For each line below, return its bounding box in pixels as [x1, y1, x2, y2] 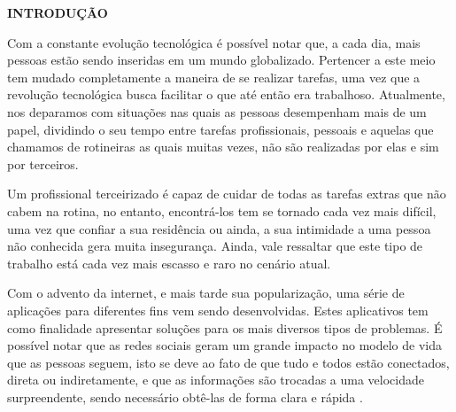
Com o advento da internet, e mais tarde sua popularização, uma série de [7, 284, 405, 302]
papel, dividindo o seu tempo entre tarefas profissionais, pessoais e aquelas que [7, 120, 434, 138]
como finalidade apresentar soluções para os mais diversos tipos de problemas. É [7, 318, 443, 337]
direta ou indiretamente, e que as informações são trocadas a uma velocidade [7, 370, 424, 389]
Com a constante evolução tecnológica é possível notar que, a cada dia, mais [7, 33, 421, 51]
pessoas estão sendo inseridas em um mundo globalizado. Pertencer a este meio [7, 51, 436, 69]
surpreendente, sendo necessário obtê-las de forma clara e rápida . [7, 387, 363, 406]
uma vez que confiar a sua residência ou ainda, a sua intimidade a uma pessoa [7, 219, 431, 237]
